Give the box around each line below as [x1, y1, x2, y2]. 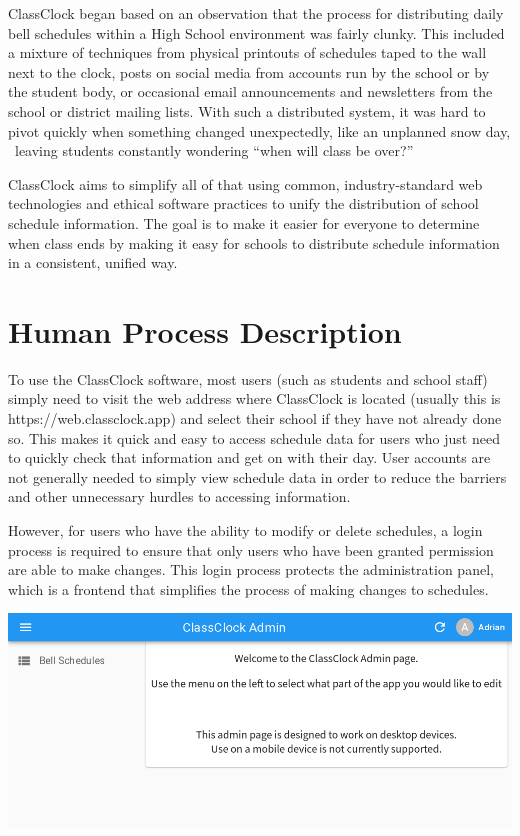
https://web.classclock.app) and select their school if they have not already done [8, 408, 502, 429]
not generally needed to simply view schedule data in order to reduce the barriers [8, 466, 507, 487]
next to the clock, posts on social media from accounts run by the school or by [8, 61, 490, 82]
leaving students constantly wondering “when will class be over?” [14, 140, 414, 161]
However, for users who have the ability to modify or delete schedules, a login [8, 520, 483, 540]
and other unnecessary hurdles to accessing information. [8, 486, 351, 507]
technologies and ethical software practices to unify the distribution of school [8, 193, 479, 214]
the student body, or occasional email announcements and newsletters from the [8, 81, 493, 102]
